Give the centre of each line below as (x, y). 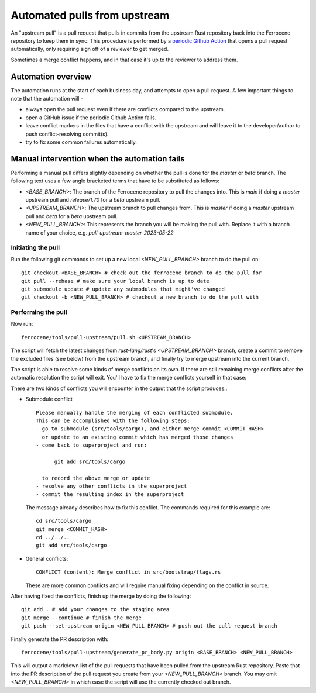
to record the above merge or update (96, 478)
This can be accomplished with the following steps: (113, 420)
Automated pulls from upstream (90, 15)
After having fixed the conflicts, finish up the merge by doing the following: (101, 596)
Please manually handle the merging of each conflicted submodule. (135, 413)
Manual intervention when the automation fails (98, 159)
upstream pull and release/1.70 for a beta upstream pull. (93, 200)
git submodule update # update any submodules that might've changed (123, 289)
